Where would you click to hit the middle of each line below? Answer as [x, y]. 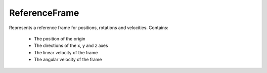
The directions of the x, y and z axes [71, 46]
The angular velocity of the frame [68, 60]
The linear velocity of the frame [66, 52]
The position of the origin [60, 38]
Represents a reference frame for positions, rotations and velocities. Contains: [89, 28]
